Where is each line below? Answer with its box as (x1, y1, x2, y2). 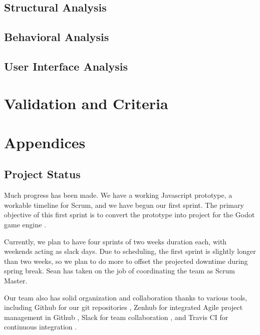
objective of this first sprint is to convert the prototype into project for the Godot (4, 209, 255, 220)
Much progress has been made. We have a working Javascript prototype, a (4, 190, 232, 200)
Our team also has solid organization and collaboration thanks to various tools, (4, 292, 247, 302)
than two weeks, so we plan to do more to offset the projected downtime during (4, 255, 248, 266)
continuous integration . (4, 321, 77, 332)
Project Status (4, 166, 81, 182)
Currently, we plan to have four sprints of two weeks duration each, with (4, 236, 227, 246)
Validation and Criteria (4, 93, 168, 113)
